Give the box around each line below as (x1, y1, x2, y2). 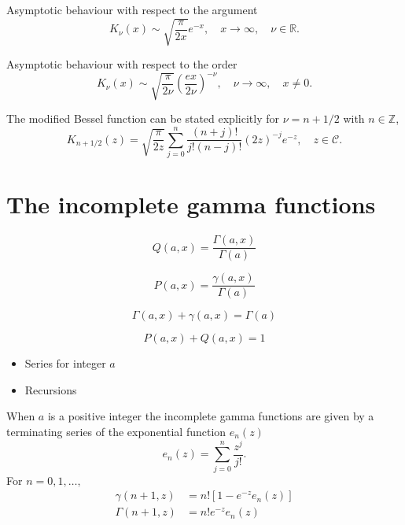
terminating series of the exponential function (6, 423, 226, 440)
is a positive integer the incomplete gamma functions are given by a (47, 408, 374, 424)
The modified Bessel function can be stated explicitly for (6, 110, 279, 127)
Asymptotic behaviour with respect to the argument (6, 2, 258, 17)
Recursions (24, 381, 77, 397)
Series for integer (24, 355, 106, 372)
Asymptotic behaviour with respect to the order (6, 56, 237, 72)
